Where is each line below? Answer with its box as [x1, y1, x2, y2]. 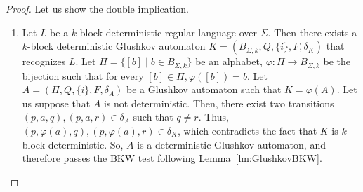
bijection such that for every [22, 68, 144, 83]
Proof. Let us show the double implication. [6, 1, 189, 15]
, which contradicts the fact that [178, 123, 317, 138]
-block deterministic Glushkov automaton [27, 39, 206, 53]
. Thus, [198, 109, 229, 124]
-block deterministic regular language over [77, 25, 258, 39]
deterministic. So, [48, 137, 124, 151]
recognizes [22, 54, 66, 69]
